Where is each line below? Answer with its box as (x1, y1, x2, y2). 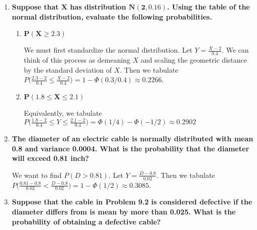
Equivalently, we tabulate (24, 108, 102, 118)
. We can (221, 45, 249, 55)
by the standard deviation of (24, 64, 112, 75)
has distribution (70, 2, 126, 12)
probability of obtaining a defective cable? (12, 216, 161, 226)
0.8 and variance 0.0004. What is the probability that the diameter (12, 143, 249, 153)
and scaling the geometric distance (141, 55, 247, 65)
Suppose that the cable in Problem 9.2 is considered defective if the (12, 196, 252, 207)
